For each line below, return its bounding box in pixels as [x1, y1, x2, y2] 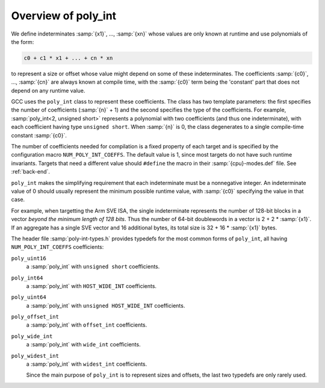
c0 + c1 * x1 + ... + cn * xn [23, 54, 113, 61]
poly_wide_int [11, 333, 53, 340]
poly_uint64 [11, 294, 46, 301]
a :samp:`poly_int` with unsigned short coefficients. [26, 263, 160, 271]
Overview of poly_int [11, 9, 117, 22]
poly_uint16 [11, 255, 46, 261]
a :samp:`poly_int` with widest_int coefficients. [26, 360, 147, 368]
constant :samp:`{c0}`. [11, 131, 67, 139]
